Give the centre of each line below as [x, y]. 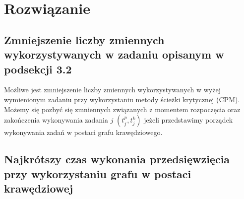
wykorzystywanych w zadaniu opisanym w [114, 54]
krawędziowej [39, 188]
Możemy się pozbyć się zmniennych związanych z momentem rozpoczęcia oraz [122, 109]
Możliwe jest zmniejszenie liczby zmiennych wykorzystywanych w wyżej [112, 90]
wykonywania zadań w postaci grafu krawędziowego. [83, 132]
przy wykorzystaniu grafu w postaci [98, 173]
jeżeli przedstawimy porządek [188, 120]
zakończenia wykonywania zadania [56, 120]
